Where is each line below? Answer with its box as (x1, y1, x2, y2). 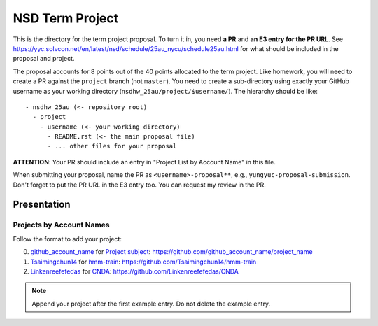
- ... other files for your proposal (47, 142, 177, 150)
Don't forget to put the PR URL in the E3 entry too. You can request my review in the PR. (13, 180, 266, 189)
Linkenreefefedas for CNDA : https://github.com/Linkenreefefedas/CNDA (30, 267, 239, 276)
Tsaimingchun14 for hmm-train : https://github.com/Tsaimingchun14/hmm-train (30, 257, 257, 266)
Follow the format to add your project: (13, 234, 122, 243)
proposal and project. (13, 55, 75, 63)
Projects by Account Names (13, 220, 110, 230)
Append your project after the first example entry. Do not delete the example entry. (31, 299, 271, 308)
